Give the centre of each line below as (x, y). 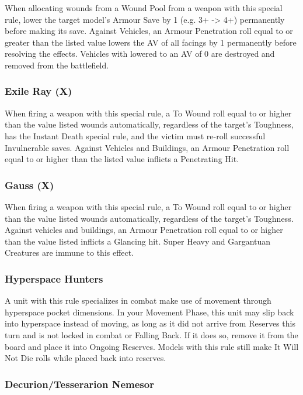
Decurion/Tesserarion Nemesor (79, 384)
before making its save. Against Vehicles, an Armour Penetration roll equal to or (149, 31)
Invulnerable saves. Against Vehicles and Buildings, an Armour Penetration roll (147, 147)
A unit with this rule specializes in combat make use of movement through (138, 300)
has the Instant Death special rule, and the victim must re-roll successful (135, 135)
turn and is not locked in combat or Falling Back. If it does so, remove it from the (151, 334)
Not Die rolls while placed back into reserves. (86, 358)
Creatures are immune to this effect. (69, 253)
